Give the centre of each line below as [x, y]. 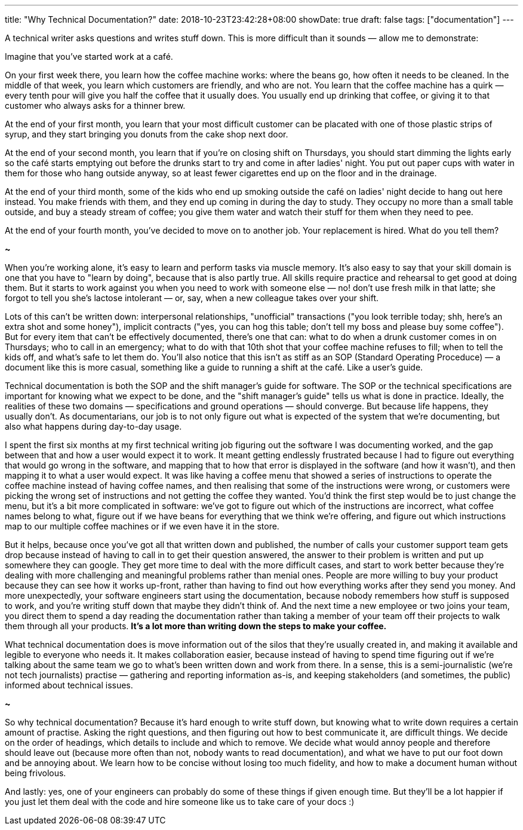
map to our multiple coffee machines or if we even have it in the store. [142, 526]
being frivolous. [36, 773]
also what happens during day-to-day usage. [93, 426]
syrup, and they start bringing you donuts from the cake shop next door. [147, 134]
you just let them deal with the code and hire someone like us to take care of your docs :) [180, 802]
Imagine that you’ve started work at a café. [89, 56]
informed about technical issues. [69, 685]
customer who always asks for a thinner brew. [95, 105]
